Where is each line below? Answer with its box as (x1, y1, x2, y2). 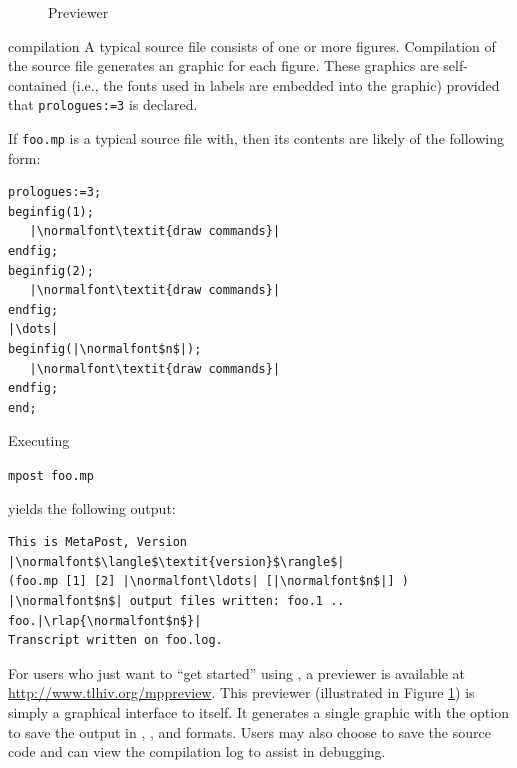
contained (8, 74, 67, 95)
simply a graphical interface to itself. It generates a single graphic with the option (8, 702, 509, 722)
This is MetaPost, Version (8, 535, 187, 550)
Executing (8, 430, 70, 451)
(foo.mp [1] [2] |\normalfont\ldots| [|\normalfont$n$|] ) (8, 574, 409, 589)
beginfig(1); (8, 204, 94, 219)
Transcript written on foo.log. (8, 633, 223, 648)
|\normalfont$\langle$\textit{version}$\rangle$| (8, 554, 345, 569)
